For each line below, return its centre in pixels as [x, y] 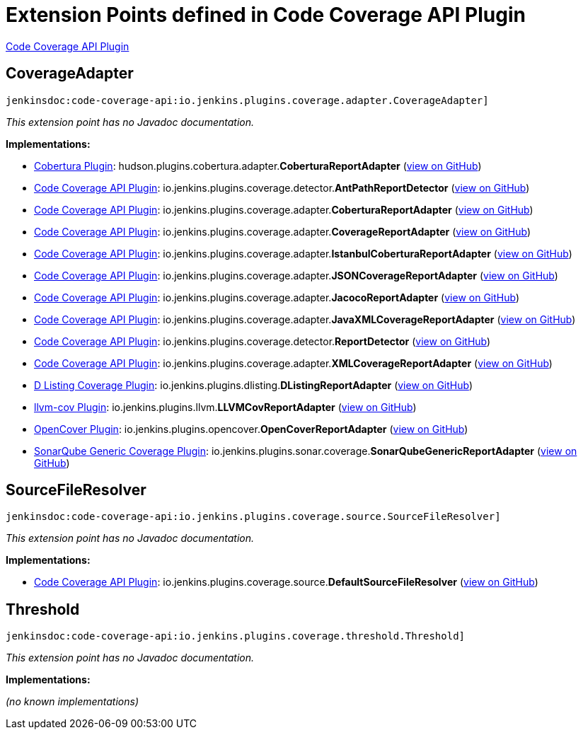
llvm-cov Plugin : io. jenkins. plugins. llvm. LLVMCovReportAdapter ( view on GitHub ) [225, 407]
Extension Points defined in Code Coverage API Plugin [266, 15]
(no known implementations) [73, 702]
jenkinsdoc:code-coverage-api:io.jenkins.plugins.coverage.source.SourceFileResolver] [253, 517]
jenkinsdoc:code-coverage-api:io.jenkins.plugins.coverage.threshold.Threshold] [236, 636]
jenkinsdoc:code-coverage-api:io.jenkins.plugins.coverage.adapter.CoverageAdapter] [247, 100]
